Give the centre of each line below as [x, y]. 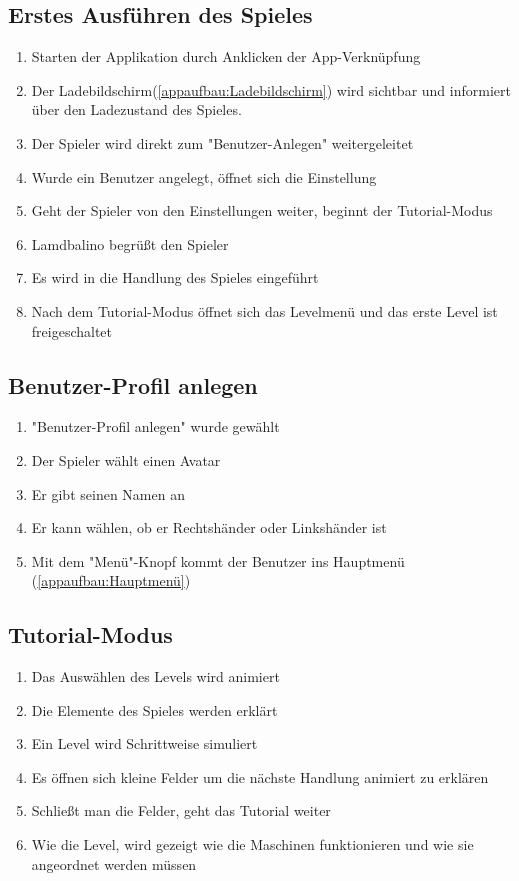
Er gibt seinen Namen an [108, 493]
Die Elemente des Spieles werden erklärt [154, 709]
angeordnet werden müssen [114, 863]
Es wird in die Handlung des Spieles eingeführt [175, 277]
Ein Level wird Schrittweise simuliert [144, 743]
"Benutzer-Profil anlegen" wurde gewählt [155, 426]
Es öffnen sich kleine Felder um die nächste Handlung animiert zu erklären [260, 776]
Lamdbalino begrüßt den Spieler [130, 243]
